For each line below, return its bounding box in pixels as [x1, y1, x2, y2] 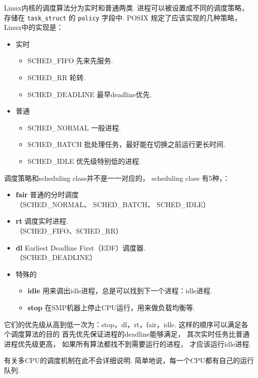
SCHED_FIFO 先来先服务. [27, 55, 113, 66]
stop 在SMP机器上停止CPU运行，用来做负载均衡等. [27, 302, 195, 312]
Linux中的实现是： [4, 22, 64, 32]
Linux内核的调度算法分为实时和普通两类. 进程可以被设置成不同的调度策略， [4, 2, 249, 12]
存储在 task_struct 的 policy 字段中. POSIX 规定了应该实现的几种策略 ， [4, 12, 242, 22]
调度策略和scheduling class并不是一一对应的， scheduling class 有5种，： [4, 172, 230, 183]
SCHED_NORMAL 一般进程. [27, 122, 121, 132]
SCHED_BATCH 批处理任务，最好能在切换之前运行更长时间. [27, 139, 226, 149]
